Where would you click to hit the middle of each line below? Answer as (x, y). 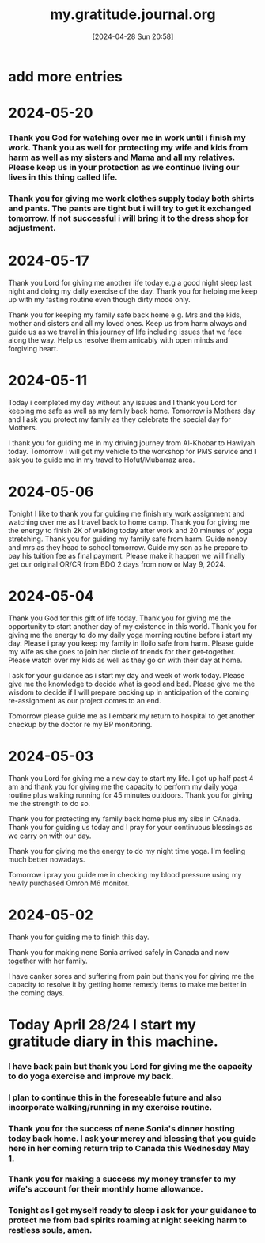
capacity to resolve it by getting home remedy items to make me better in (127, 984)
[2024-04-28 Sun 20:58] (133, 36)
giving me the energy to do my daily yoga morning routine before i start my (131, 635)
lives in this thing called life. (63, 177)
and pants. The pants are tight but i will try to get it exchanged (130, 208)
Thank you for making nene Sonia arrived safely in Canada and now (119, 952)
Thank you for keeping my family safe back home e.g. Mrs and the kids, (125, 315)
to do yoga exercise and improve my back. (91, 1076)
